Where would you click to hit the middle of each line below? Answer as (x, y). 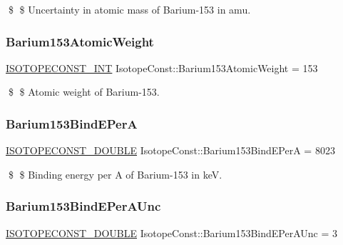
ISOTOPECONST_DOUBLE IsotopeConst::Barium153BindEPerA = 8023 (170, 150)
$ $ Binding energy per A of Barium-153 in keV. (115, 174)
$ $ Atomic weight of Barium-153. (84, 92)
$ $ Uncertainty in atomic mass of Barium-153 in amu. (129, 9)
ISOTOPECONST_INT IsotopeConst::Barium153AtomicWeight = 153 (162, 67)
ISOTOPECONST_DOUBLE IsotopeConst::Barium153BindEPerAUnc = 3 (172, 232)
